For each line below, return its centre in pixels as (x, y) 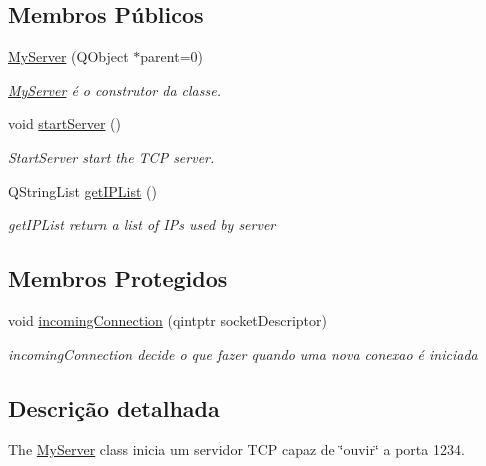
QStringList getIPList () (82, 190)
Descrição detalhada (114, 407)
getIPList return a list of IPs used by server (142, 224)
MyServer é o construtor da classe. (114, 89)
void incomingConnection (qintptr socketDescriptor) (168, 319)
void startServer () (64, 123)
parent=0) (171, 56)
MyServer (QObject (68, 56)
